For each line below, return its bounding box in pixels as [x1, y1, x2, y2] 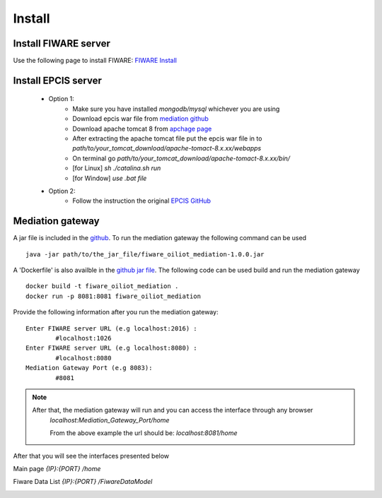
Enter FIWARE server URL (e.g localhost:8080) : [25, 344, 197, 352]
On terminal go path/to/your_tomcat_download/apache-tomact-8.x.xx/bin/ [72, 154, 290, 162]
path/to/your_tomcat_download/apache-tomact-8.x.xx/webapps [72, 144, 262, 153]
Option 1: [48, 95, 74, 103]
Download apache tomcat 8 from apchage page [72, 124, 212, 133]
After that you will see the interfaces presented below [13, 451, 170, 460]
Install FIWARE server [13, 37, 111, 49]
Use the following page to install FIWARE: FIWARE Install [13, 57, 177, 65]
